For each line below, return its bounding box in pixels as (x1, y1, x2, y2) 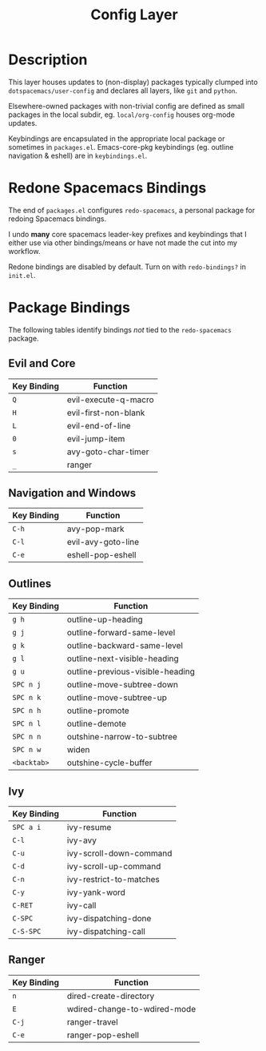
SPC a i (12, 823, 42, 832)
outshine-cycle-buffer (66, 757, 153, 768)
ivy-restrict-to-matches (66, 874, 160, 885)
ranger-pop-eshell (66, 1029, 140, 1041)
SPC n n (12, 732, 42, 742)
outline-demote (66, 719, 126, 730)
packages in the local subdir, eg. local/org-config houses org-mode (8, 110, 236, 119)
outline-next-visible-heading (66, 653, 180, 664)
